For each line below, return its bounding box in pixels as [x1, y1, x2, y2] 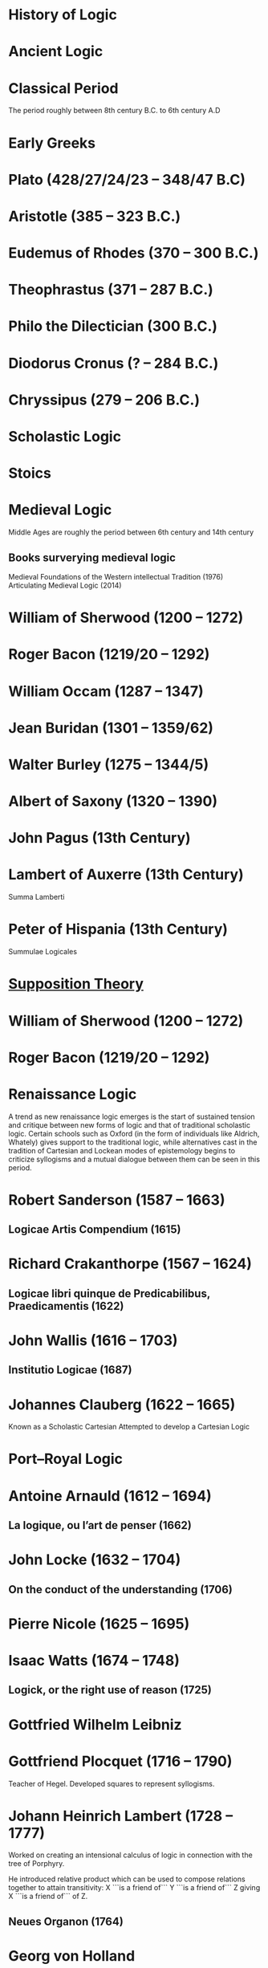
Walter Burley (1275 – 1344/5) [8, 755, 209, 774]
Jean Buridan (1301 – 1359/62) [8, 718, 214, 737]
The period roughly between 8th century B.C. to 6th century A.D [8, 106, 221, 116]
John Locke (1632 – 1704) [8, 1551, 181, 1569]
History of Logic [8, 6, 118, 24]
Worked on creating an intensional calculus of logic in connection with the [8, 1850, 253, 1860]
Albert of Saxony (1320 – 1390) [8, 792, 218, 811]
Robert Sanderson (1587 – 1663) [8, 1190, 225, 1209]
